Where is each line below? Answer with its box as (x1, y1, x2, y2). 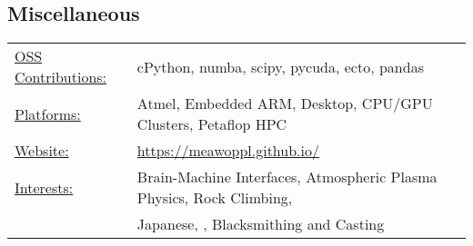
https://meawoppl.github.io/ (136, 140, 319, 162)
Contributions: (15, 66, 107, 88)
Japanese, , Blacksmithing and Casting (136, 213, 385, 235)
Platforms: (15, 103, 81, 124)
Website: (15, 140, 69, 162)
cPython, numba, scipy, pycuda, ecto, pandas (136, 55, 424, 77)
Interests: (15, 176, 74, 198)
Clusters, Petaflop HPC (136, 113, 287, 135)
